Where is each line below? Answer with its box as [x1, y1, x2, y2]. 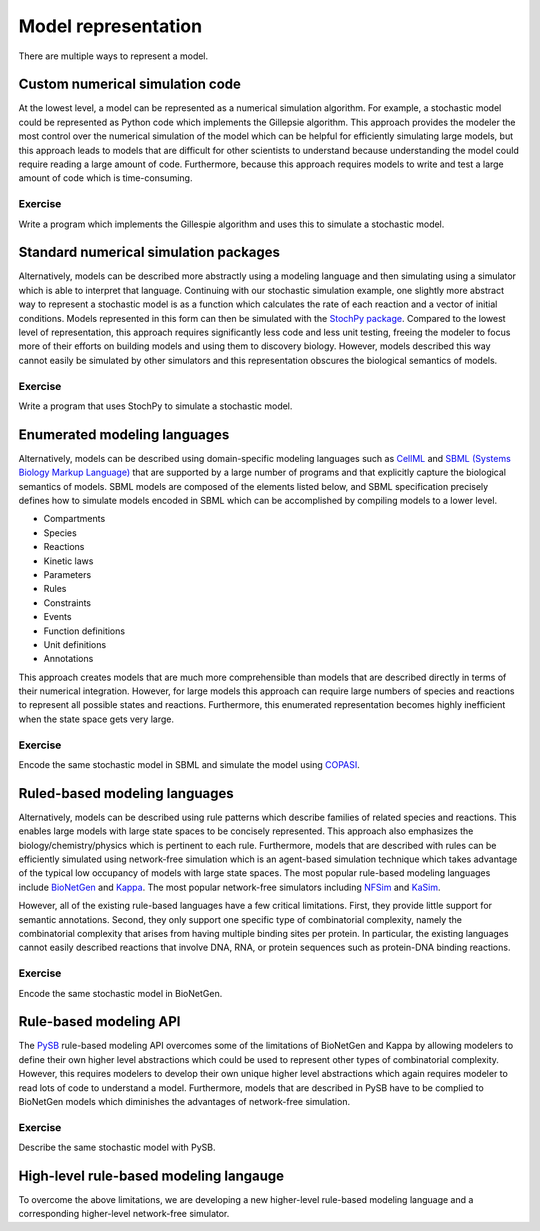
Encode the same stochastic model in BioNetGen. [18, 987, 223, 999]
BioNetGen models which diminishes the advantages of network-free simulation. [18, 1096, 350, 1108]
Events [43, 611, 72, 623]
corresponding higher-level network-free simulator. [18, 1208, 230, 1220]
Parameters [43, 568, 92, 580]
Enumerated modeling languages [18, 426, 230, 443]
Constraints [43, 596, 92, 609]
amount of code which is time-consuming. [18, 172, 193, 184]
